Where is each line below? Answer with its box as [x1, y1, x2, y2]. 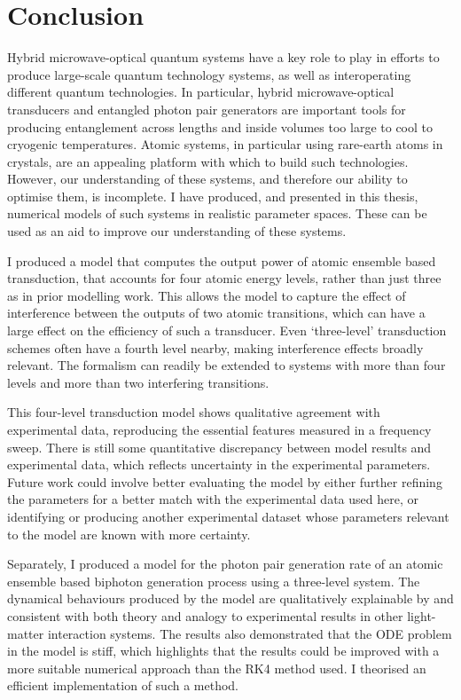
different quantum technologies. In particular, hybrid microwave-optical [7, 83, 395, 101]
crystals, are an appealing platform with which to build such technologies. [7, 152, 409, 170]
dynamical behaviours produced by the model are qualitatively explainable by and [7, 589, 454, 608]
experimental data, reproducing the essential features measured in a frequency [7, 421, 432, 438]
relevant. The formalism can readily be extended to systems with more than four [7, 356, 446, 374]
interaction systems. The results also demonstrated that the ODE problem [47, 624, 452, 642]
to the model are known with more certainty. [7, 524, 251, 543]
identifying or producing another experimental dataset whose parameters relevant [7, 507, 449, 525]
